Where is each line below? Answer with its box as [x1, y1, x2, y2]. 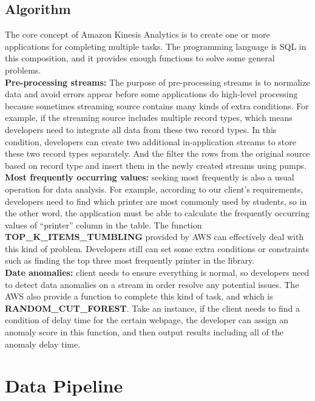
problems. [5, 63, 41, 76]
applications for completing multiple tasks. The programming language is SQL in [5, 39, 307, 52]
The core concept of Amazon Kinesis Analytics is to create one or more [5, 28, 270, 41]
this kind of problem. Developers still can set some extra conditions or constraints [5, 242, 310, 255]
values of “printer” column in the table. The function [5, 218, 202, 231]
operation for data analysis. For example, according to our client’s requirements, [5, 182, 303, 195]
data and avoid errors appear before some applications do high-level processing [5, 87, 298, 100]
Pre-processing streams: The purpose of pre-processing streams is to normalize [5, 75, 310, 88]
